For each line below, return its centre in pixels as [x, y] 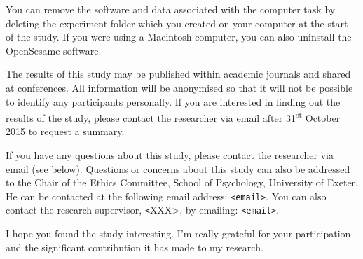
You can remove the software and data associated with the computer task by [171, 9]
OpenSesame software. [54, 50]
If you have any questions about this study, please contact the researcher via [170, 155]
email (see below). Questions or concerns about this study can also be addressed [178, 168]
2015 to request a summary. [65, 131]
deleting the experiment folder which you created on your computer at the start [177, 23]
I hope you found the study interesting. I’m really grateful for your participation [178, 233]
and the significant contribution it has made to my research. [135, 247]
